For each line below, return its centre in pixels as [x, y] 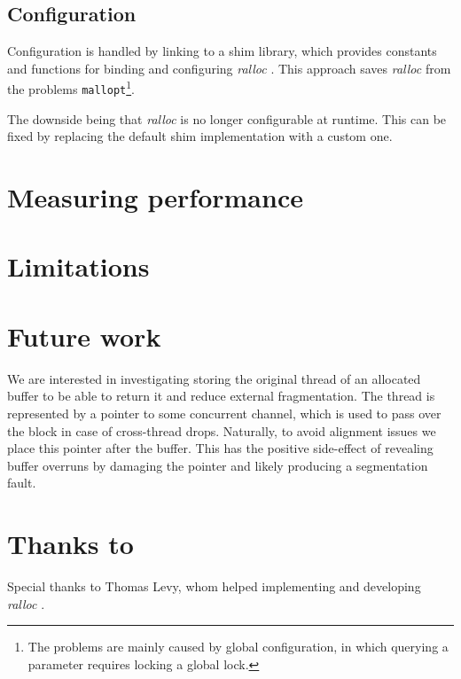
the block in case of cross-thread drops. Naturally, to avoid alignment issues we [222, 430]
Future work [84, 336]
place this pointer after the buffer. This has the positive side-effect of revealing [220, 448]
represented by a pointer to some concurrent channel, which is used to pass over [224, 413]
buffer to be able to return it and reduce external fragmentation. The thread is [221, 396]
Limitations [78, 266]
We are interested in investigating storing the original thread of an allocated [214, 378]
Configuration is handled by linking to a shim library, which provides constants [222, 51]
